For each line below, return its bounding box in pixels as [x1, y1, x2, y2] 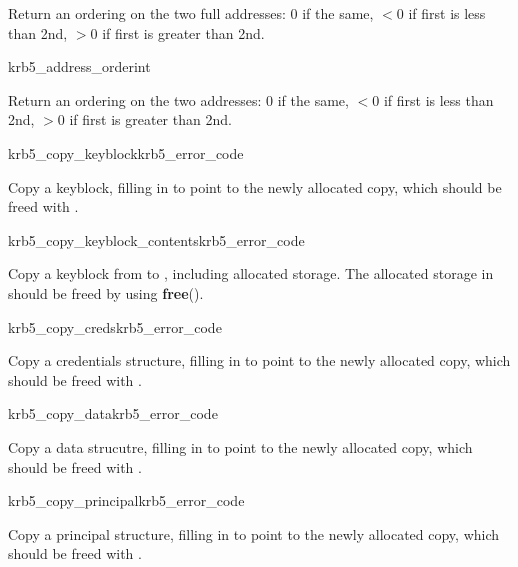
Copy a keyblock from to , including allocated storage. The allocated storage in [8, 263, 494, 284]
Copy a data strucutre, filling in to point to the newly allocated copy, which [8, 436, 473, 457]
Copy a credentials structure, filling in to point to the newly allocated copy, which [8, 350, 511, 371]
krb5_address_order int [8, 56, 151, 77]
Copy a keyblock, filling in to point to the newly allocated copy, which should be [8, 176, 502, 197]
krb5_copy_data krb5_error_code [8, 403, 218, 424]
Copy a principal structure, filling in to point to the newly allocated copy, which [8, 523, 500, 544]
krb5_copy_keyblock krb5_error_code [8, 142, 244, 163]
